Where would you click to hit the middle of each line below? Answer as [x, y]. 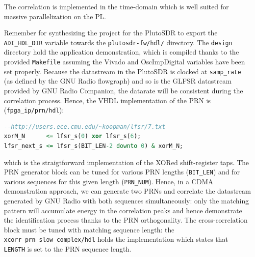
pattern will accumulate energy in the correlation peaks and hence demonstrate [123, 210]
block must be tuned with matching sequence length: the [89, 229]
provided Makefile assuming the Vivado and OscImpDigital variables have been [125, 62]
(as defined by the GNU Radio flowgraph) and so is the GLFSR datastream [118, 81]
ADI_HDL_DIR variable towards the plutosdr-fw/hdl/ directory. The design [118, 42]
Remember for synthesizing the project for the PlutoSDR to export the [111, 33]
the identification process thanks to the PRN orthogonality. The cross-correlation [126, 220]
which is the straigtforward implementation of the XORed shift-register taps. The [127, 162]
